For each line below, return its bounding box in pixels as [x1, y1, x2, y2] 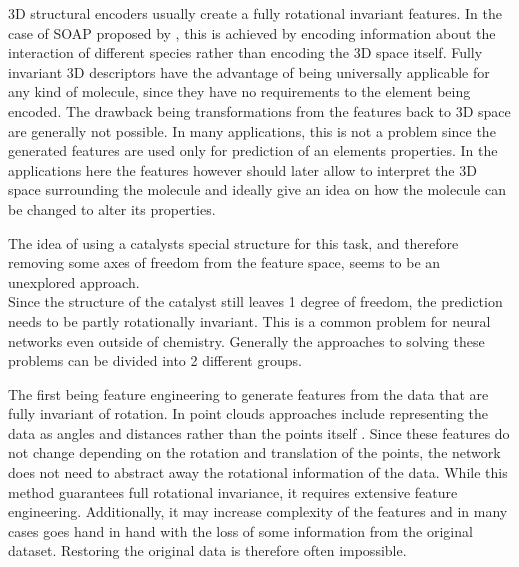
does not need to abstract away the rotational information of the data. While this [8, 462, 508, 483]
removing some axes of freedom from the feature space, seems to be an [8, 252, 441, 273]
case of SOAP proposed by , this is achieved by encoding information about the [8, 22, 496, 43]
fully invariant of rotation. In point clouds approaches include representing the [8, 403, 488, 424]
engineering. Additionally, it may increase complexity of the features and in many [8, 501, 508, 522]
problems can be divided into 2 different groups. [8, 350, 302, 371]
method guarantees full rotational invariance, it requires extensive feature [8, 481, 458, 502]
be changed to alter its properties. [8, 198, 216, 219]
